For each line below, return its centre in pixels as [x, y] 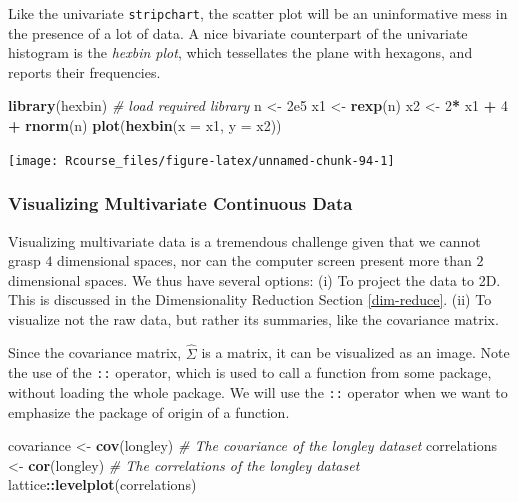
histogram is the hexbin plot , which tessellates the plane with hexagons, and [240, 52]
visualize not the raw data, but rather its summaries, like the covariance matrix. [253, 318]
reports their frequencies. [84, 71]
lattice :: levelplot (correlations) [102, 484]
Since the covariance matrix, [95, 352]
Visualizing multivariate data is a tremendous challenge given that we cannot [244, 240]
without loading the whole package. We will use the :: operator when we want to [258, 391]
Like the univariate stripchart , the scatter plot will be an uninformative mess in [258, 13]
